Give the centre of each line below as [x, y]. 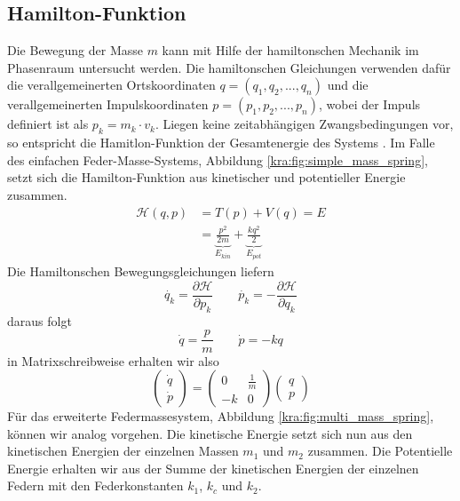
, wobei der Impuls [370, 104]
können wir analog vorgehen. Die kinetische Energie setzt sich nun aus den [210, 433]
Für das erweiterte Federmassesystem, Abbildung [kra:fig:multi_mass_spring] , [221, 416]
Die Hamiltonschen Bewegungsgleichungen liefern [141, 271]
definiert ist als [48, 124]
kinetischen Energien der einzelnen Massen [123, 451]
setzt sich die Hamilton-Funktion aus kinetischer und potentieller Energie [206, 177]
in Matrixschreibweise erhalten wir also [113, 360]
